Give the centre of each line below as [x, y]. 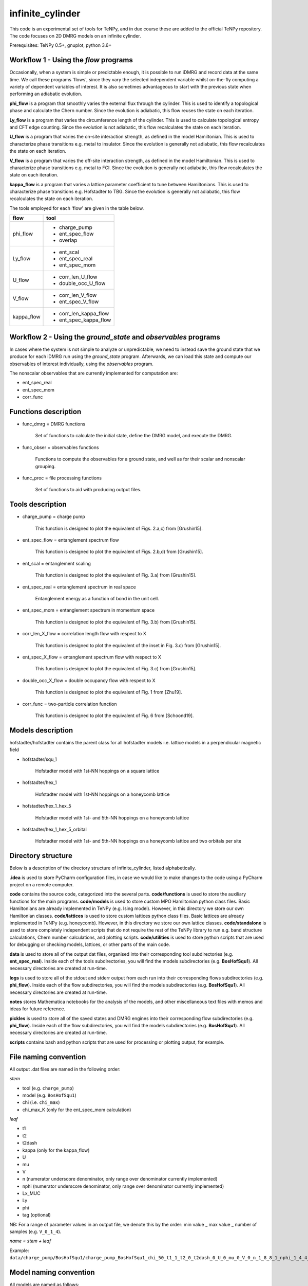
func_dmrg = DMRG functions [54, 424]
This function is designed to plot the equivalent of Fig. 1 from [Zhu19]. [109, 692]
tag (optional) [36, 1215]
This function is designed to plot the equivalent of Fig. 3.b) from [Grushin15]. [116, 622]
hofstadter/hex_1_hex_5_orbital [54, 829]
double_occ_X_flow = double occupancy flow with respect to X [89, 680]
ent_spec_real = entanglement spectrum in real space [79, 587]
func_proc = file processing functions [62, 478]
